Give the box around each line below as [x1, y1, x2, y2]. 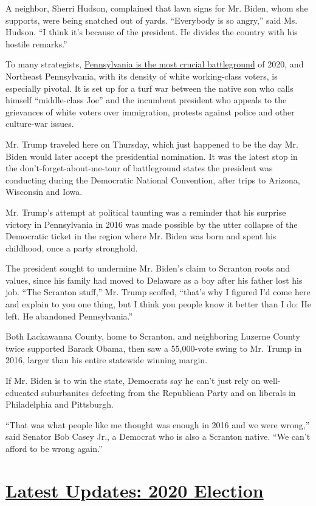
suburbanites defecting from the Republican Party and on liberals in [41, 386, 296, 398]
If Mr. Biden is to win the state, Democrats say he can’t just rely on [5, 374, 261, 387]
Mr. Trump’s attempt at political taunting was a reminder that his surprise [5, 205, 286, 218]
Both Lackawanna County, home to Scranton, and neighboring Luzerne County [5, 330, 300, 343]
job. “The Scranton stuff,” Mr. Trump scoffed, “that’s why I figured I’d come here [5, 285, 311, 298]
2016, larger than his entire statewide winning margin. [5, 354, 208, 366]
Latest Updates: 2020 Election [5, 477, 264, 502]
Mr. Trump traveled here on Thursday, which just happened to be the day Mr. [5, 137, 298, 150]
